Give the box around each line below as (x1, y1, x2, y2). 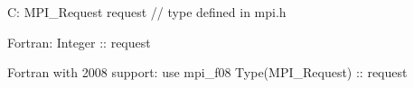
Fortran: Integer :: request (7, 32, 151, 51)
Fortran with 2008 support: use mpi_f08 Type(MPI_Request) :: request (7, 63, 408, 82)
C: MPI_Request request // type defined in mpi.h (7, 3, 287, 21)
